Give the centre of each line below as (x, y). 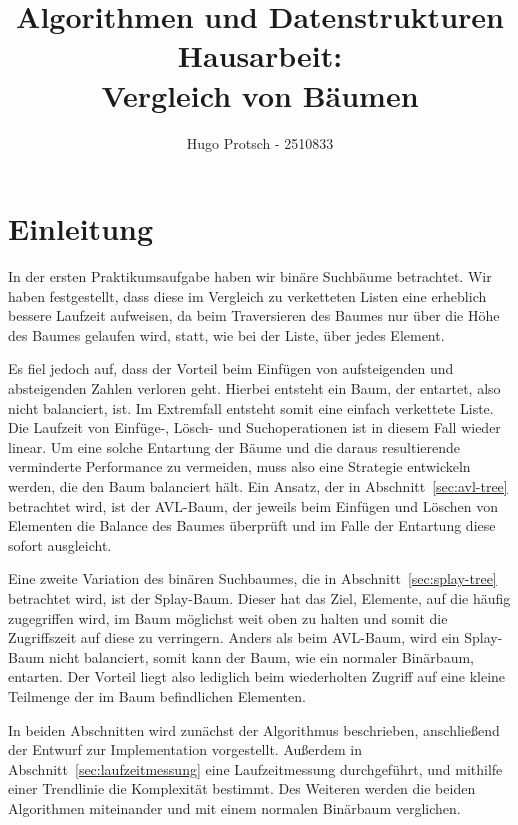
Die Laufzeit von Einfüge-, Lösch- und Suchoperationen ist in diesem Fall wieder (254, 427)
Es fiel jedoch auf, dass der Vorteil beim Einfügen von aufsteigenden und (231, 368)
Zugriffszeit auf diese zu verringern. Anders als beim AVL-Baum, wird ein (234, 637)
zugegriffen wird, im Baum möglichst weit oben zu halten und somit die (228, 617)
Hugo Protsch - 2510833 (260, 142)
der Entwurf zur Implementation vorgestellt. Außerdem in (185, 749)
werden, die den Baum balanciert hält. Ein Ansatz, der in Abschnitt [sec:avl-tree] (258, 485)
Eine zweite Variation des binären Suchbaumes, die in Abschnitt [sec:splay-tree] (252, 578)
